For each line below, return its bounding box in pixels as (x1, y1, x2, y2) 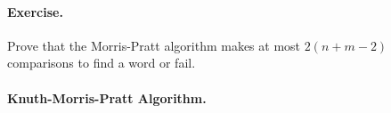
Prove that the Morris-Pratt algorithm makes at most (7, 36, 301, 54)
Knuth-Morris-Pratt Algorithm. (7, 88, 207, 107)
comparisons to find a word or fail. (7, 53, 196, 72)
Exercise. (7, 2, 63, 20)
